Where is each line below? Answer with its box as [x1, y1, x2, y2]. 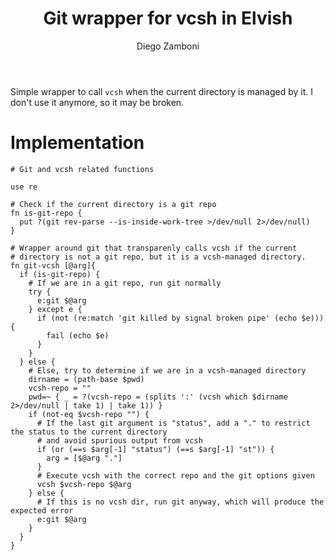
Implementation [10, 132, 145, 154]
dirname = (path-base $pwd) [28, 374, 145, 384]
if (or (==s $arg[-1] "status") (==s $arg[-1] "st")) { [36, 444, 275, 454]
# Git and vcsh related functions [10, 164, 155, 174]
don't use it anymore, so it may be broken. [10, 96, 185, 108]
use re [10, 182, 38, 192]
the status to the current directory [10, 427, 168, 437]
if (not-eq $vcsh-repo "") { [28, 409, 150, 419]
